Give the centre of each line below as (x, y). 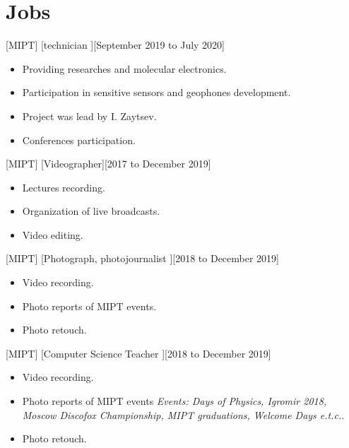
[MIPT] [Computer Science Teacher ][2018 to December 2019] (138, 353)
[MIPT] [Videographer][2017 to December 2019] (108, 164)
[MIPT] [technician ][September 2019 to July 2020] (116, 45)
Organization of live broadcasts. (91, 211)
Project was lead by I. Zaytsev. (89, 116)
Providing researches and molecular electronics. (124, 68)
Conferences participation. (79, 140)
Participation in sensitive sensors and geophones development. (156, 92)
